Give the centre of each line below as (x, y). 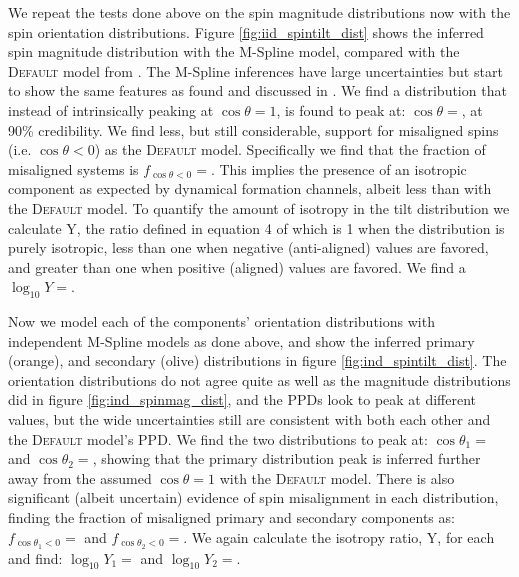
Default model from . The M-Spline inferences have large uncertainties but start (255, 70)
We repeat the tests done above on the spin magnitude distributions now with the (259, 12)
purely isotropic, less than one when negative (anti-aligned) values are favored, (248, 247)
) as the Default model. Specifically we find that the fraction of (290, 149)
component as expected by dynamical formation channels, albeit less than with (250, 188)
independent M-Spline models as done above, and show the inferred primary (241, 340)
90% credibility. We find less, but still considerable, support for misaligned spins (253, 129)
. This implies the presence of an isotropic (338, 168)
